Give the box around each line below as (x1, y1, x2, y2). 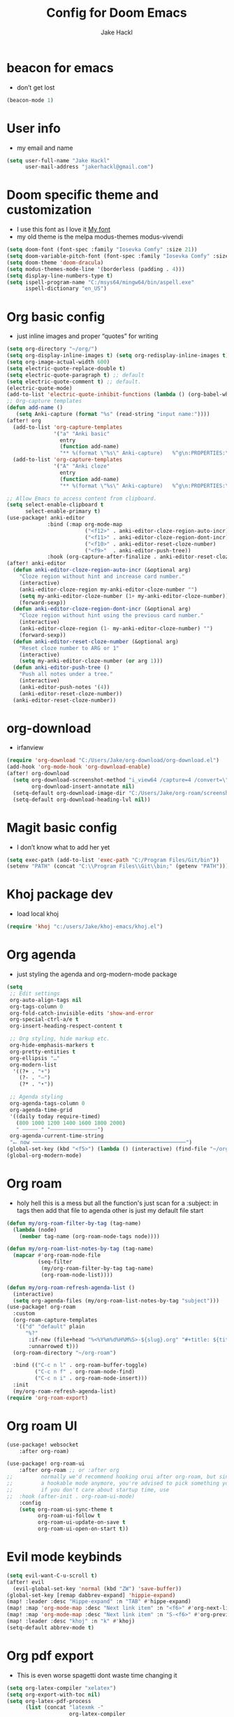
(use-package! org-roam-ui (6, 1460, 85, 1468)
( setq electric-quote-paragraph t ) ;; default (6, 371, 145, 379)
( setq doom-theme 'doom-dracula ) (6, 259, 104, 266)
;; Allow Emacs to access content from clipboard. (6, 495, 157, 502)
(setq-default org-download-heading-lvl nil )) (13, 796, 151, 803)
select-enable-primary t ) (24, 508, 101, 515)
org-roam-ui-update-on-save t (37, 1519, 126, 1526)
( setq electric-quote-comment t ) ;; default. (6, 378, 141, 385)
